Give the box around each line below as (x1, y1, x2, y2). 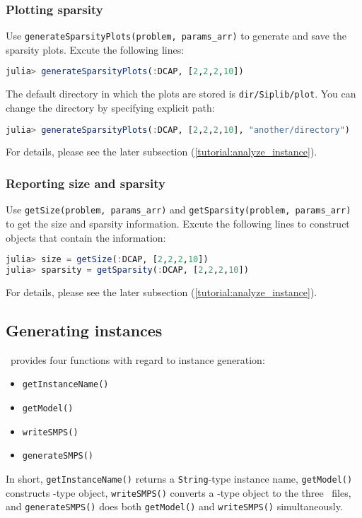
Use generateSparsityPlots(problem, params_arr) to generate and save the (6, 28, 347, 43)
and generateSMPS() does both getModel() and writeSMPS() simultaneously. (6, 499, 343, 514)
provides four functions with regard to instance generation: (10, 352, 265, 367)
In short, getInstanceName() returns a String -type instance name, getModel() (6, 471, 353, 485)
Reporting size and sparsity (6, 174, 165, 192)
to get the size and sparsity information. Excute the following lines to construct (6, 216, 350, 230)
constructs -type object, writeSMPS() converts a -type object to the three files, (6, 485, 351, 500)
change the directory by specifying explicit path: (6, 100, 215, 114)
